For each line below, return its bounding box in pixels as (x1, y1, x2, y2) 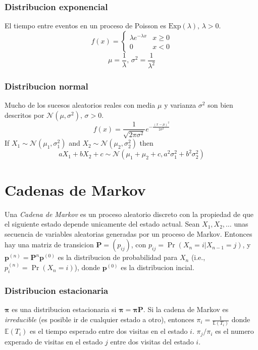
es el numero (215, 326, 254, 336)
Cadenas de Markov (5, 179, 146, 200)
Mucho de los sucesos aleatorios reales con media (5, 100, 156, 110)
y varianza (164, 100, 196, 110)
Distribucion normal (5, 80, 88, 93)
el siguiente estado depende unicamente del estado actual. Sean (5, 218, 200, 229)
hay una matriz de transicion (5, 239, 94, 250)
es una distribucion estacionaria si (12, 304, 117, 315)
